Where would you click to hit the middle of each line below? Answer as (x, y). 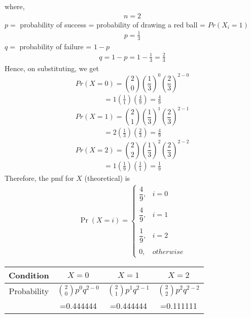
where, (15, 6)
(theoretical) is (107, 178)
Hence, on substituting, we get (52, 68)
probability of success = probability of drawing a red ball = (113, 24)
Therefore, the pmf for (39, 178)
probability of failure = (56, 46)
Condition (29, 275)
